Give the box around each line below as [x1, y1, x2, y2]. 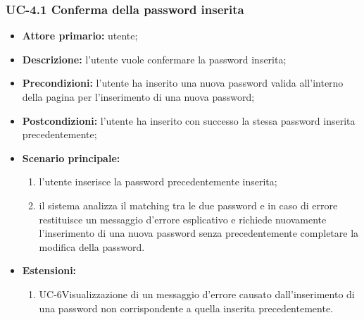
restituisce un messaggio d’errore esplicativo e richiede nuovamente [39, 211, 327, 226]
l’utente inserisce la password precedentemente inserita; [39, 174, 277, 189]
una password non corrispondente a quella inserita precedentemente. [39, 300, 333, 315]
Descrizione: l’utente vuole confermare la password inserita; [22, 51, 287, 66]
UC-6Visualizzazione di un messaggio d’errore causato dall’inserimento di [39, 286, 355, 301]
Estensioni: [22, 263, 77, 278]
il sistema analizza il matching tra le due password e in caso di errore [39, 197, 338, 212]
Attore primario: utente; [22, 28, 138, 43]
